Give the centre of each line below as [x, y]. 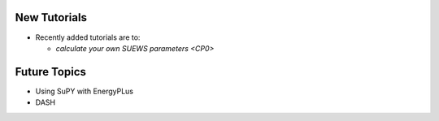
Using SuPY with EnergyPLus [85, 91]
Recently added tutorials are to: [88, 37]
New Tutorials [51, 17]
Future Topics [51, 72]
